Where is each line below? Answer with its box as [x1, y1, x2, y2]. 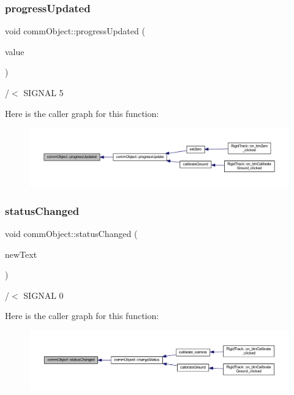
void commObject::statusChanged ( [5, 227, 138, 240]
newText [5, 247, 37, 260]
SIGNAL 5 [23, 86, 64, 99]
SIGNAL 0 [23, 288, 64, 301]
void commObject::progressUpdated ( [5, 24, 145, 37]
